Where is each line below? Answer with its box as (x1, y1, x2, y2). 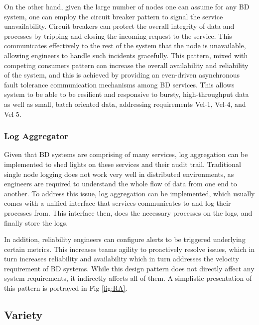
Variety (4, 307, 43, 323)
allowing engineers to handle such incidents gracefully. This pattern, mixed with (4, 50, 248, 60)
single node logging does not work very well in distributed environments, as (4, 168, 234, 179)
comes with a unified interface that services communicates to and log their (4, 198, 231, 208)
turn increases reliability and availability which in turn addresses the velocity (4, 253, 239, 264)
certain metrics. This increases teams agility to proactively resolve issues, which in (4, 244, 255, 254)
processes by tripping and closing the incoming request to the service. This (4, 30, 232, 41)
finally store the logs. (4, 217, 68, 228)
